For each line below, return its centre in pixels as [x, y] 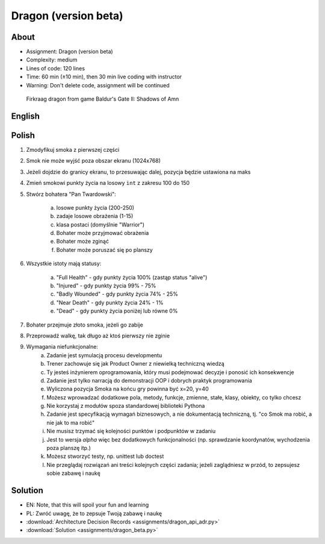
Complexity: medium [52, 60]
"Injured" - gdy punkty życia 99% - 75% [106, 286]
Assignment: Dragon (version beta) [70, 52]
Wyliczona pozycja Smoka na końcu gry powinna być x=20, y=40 [128, 389]
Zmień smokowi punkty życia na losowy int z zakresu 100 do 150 [108, 183]
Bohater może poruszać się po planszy [104, 249]
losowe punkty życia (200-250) [95, 207]
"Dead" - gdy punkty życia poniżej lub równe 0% [117, 311]
